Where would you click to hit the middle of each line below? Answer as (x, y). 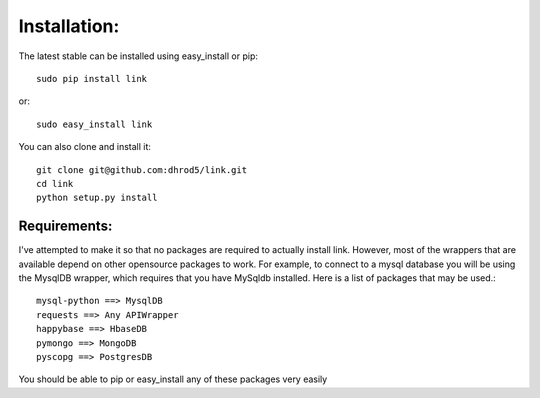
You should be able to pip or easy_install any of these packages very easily (173, 379)
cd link (55, 183)
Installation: (69, 26)
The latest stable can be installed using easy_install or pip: (138, 56)
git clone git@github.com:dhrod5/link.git (142, 169)
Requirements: (65, 226)
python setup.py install (97, 198)
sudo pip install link (92, 78)
